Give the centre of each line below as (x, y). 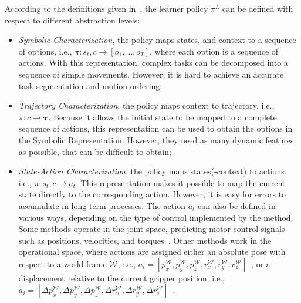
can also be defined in (237, 205)
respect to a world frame (62, 263)
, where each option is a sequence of (214, 51)
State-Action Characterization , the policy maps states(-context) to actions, (153, 171)
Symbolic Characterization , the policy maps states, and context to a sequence (157, 40)
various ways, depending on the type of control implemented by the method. (156, 217)
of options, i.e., (45, 51)
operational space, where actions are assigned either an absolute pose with (152, 252)
